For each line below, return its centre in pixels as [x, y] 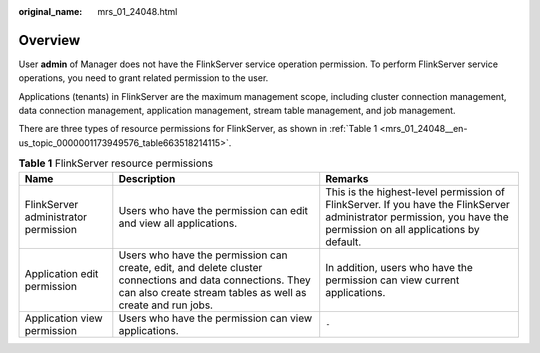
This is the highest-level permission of [415, 192]
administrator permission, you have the [417, 217]
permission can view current [392, 280]
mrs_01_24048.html [137, 11]
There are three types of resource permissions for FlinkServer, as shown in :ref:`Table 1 [198, 129]
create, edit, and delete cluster [190, 267]
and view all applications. [178, 223]
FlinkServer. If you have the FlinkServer [417, 204]
